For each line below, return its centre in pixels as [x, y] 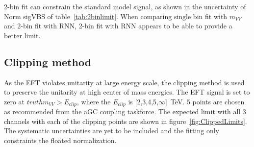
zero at [14, 101]
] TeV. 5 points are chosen [205, 101]
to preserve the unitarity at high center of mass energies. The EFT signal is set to [127, 92]
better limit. [22, 35]
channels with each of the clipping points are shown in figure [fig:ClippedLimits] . [126, 121]
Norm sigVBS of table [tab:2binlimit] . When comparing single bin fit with [116, 16]
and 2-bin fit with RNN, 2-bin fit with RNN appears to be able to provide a [118, 26]
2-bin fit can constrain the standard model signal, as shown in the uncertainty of [125, 6]
